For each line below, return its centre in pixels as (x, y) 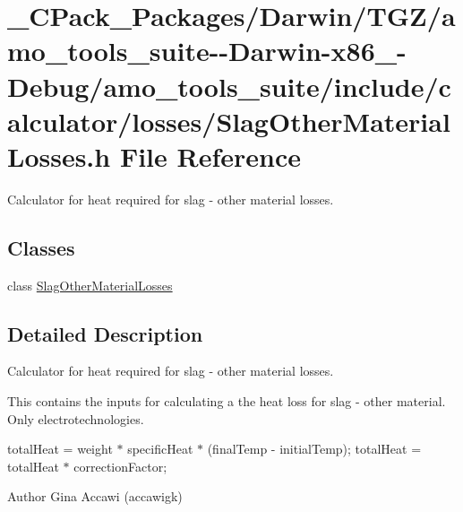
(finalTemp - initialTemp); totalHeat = (314, 449)
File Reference (210, 156)
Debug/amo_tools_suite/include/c (229, 86)
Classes (41, 247)
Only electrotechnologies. (76, 418)
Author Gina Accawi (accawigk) (95, 496)
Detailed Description (105, 333)
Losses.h (59, 156)
